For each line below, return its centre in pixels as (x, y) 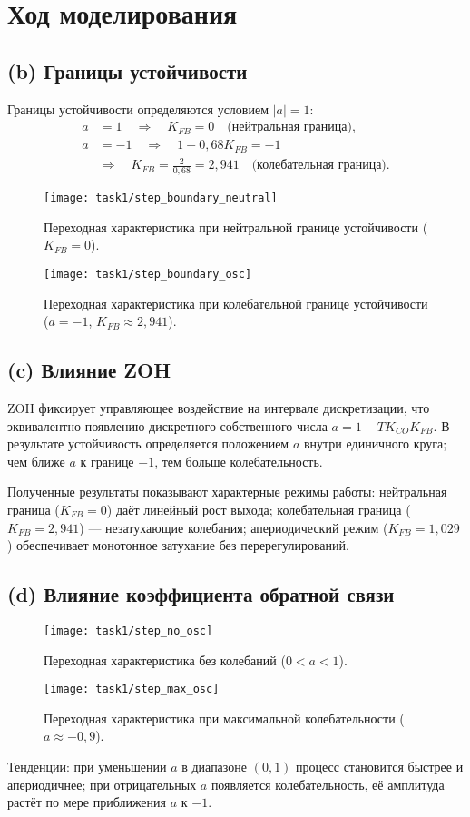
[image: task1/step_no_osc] (128, 630)
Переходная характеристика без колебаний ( (165, 660)
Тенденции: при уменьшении (87, 766)
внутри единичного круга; (375, 443)
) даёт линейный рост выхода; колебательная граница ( (259, 509)
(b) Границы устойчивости (127, 70)
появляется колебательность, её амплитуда (328, 784)
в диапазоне (214, 766)
